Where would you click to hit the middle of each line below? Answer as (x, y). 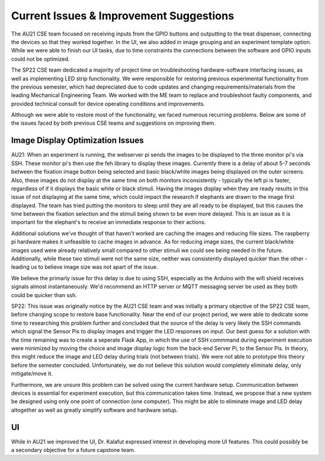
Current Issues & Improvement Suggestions (123, 16)
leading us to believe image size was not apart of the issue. (85, 267)
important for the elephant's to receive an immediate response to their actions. (108, 222)
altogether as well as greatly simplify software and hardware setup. (94, 410)
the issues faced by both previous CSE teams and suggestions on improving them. (113, 123)
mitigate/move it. (32, 374)
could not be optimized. (41, 59)
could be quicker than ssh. (44, 295)
